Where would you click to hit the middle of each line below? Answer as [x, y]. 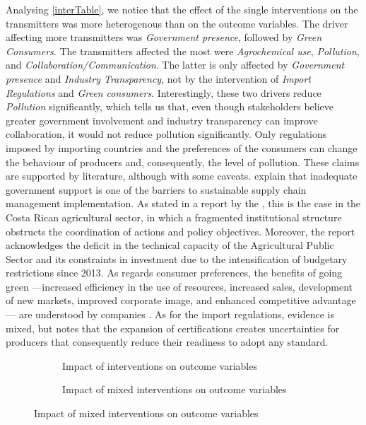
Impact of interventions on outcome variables [160, 365]
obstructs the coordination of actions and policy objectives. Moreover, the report [181, 231]
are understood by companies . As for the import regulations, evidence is [176, 314]
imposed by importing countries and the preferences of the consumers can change [182, 147]
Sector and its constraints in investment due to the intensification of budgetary [177, 258]
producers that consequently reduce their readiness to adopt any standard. [167, 342]
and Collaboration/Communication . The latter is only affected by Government [175, 65]
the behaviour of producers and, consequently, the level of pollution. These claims [183, 162]
